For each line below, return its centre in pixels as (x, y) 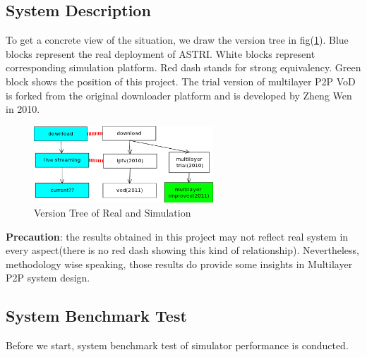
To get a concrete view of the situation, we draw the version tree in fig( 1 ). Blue (177, 40)
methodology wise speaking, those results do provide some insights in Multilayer (179, 264)
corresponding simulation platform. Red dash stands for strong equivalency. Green (183, 67)
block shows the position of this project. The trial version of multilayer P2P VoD (181, 81)
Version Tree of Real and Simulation (113, 213)
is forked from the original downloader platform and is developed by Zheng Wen (179, 95)
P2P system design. (48, 278)
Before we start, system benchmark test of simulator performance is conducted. (177, 345)
